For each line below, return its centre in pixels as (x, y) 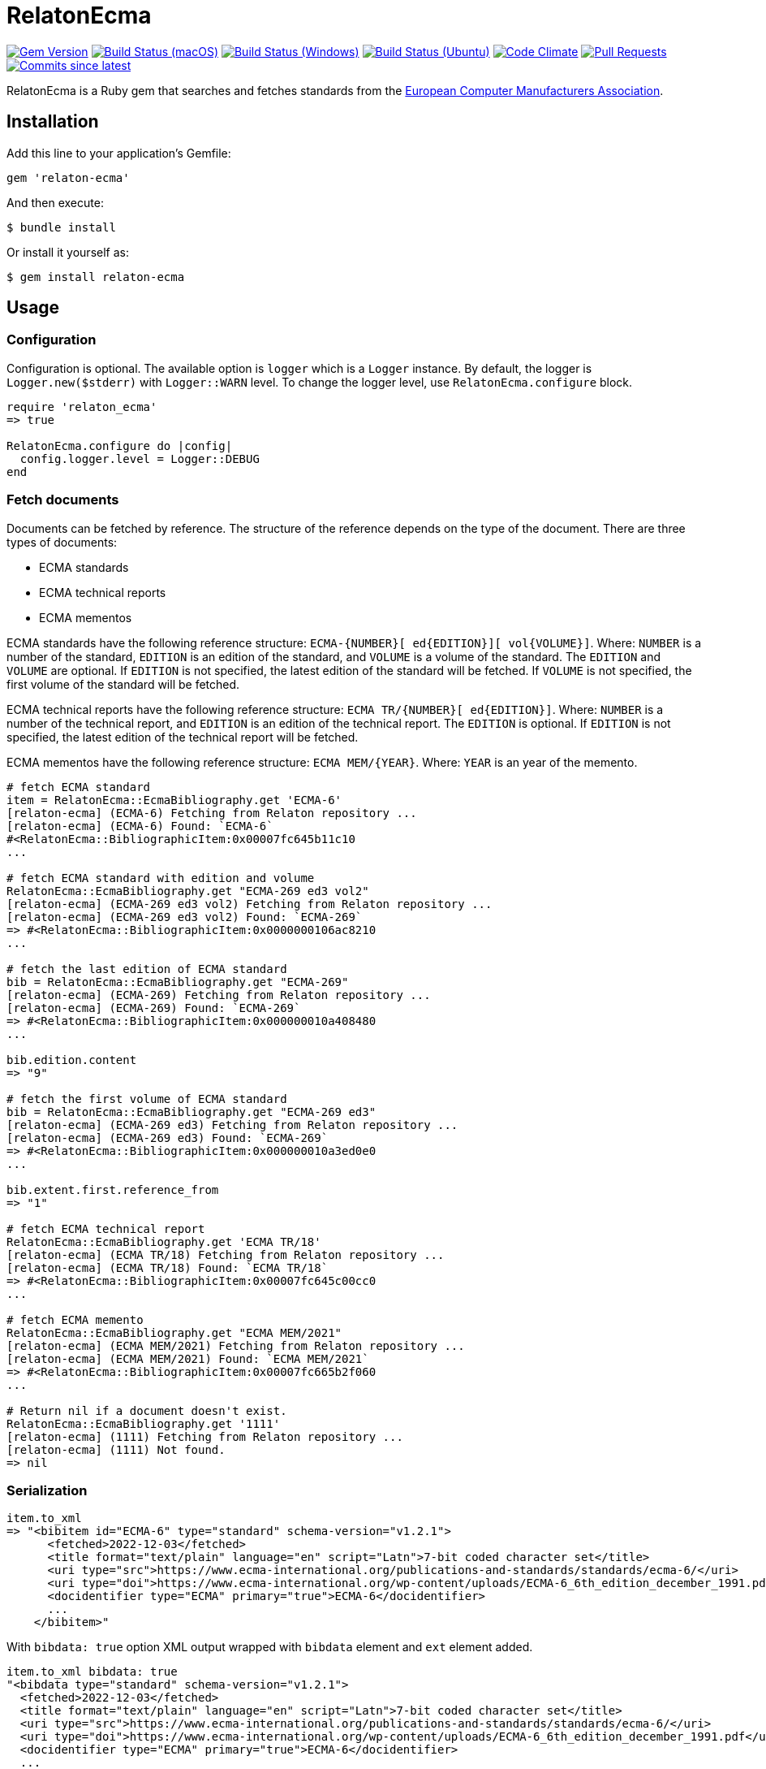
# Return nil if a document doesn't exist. (147, 1410)
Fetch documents (63, 500)
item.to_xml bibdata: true (92, 1672)
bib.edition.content (72, 1060)
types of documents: (62, 542)
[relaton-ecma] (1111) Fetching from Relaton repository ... (205, 1436)
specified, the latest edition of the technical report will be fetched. (183, 737)
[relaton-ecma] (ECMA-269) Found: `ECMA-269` (154, 1008)
